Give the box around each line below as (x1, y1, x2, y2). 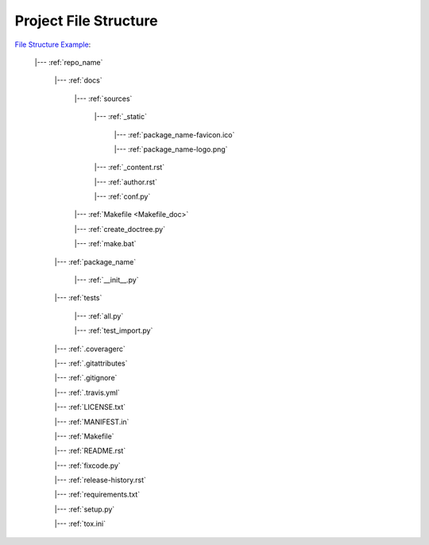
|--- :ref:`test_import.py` (74, 326, 153, 335)
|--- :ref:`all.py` (74, 311, 124, 321)
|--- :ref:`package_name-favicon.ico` (114, 129, 235, 139)
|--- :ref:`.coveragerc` (54, 344, 126, 354)
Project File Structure (14, 12, 158, 29)
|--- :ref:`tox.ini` (54, 519, 106, 528)
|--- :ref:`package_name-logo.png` (114, 144, 228, 154)
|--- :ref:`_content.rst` (94, 163, 165, 172)
